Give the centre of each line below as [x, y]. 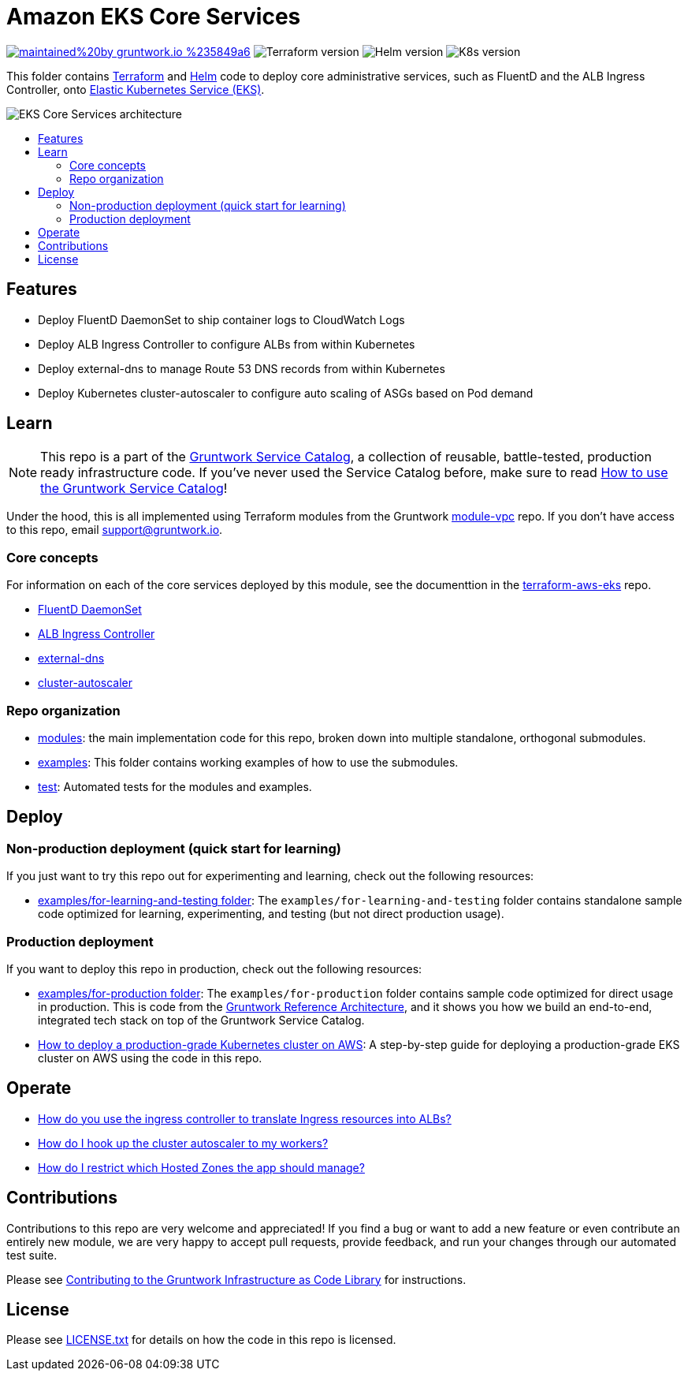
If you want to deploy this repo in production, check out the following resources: [214, 968]
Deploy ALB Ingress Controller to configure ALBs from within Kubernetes [227, 344]
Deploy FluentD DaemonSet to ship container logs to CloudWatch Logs [221, 319]
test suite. [32, 1255]
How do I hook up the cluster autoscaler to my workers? [183, 1143]
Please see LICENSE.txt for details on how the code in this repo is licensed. [201, 1340]
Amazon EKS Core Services [154, 17]
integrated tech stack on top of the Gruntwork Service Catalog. [201, 1020]
